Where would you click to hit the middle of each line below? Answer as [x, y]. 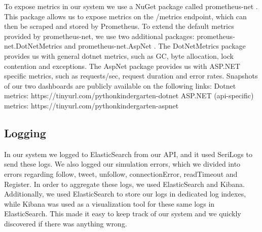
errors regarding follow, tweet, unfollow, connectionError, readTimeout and [121, 173]
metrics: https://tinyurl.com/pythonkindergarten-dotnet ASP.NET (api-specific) [129, 95]
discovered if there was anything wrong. [66, 223]
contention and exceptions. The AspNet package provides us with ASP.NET [122, 66]
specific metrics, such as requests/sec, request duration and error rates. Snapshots [131, 76]
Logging [25, 132]
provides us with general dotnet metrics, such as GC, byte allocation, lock [119, 55]
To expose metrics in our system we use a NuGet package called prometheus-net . [131, 6]
